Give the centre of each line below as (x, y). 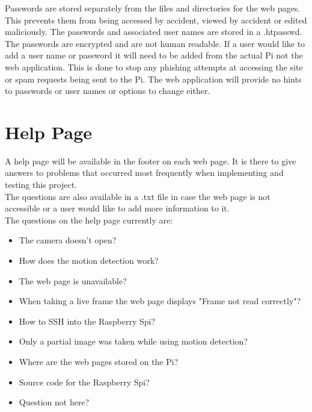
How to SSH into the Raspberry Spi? (87, 321)
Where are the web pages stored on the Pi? (99, 361)
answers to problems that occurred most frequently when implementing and (144, 173)
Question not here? (54, 402)
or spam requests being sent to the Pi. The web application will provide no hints (153, 79)
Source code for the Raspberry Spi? (84, 382)
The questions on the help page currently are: (89, 220)
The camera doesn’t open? (68, 240)
